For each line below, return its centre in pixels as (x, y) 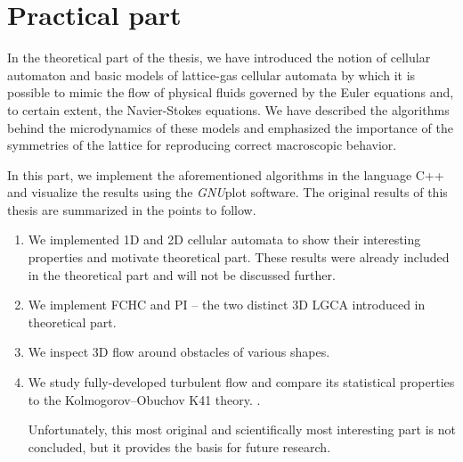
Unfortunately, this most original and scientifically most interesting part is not (242, 429)
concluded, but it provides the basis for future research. (179, 446)
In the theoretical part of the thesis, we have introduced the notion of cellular (219, 58)
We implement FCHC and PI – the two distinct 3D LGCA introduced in (227, 305)
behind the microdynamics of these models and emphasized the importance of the (230, 127)
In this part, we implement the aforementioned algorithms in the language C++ (226, 174)
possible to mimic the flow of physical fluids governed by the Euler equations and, (231, 92)
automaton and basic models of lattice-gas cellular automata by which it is (211, 74)
